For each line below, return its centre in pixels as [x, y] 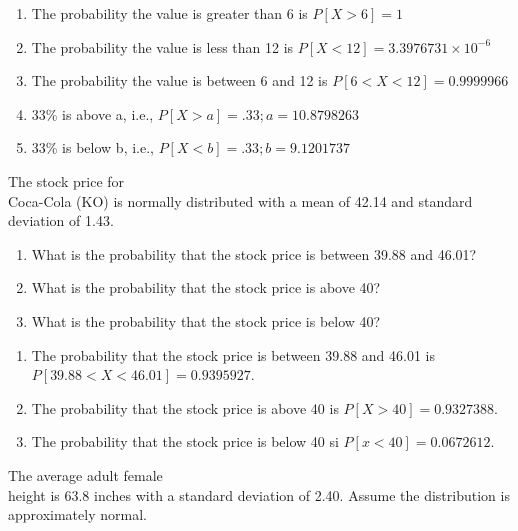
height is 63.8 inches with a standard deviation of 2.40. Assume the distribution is [259, 494]
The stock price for [66, 180]
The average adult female [85, 474]
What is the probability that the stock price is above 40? [206, 287]
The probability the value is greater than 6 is [169, 13]
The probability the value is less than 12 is [162, 46]
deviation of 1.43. [61, 220]
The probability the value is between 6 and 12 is [179, 80]
